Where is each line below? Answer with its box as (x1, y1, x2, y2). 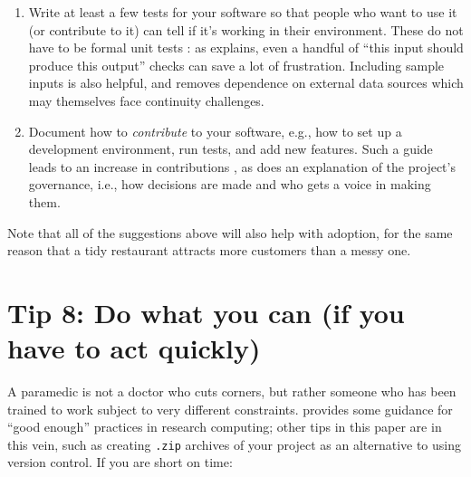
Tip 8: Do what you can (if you (7, 293, 405, 330)
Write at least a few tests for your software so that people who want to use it (28, 3, 457, 21)
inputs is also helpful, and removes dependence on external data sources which (28, 73, 464, 92)
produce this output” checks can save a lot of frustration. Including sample (28, 55, 445, 74)
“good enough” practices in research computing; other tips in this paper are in (7, 417, 442, 436)
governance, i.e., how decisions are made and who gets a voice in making (28, 175, 431, 194)
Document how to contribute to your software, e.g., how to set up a (28, 121, 402, 140)
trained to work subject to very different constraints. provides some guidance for (7, 399, 453, 418)
